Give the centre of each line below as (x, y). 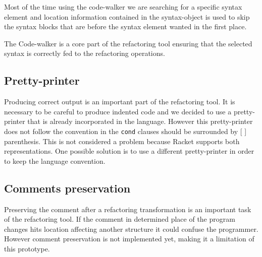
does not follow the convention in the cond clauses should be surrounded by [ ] (125, 131)
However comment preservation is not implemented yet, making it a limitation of (129, 239)
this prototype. (27, 248)
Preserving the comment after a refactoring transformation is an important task (128, 209)
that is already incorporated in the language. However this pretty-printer (140, 121)
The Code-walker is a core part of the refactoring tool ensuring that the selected (128, 43)
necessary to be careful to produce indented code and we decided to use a (118, 111)
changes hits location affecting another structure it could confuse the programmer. (131, 229)
